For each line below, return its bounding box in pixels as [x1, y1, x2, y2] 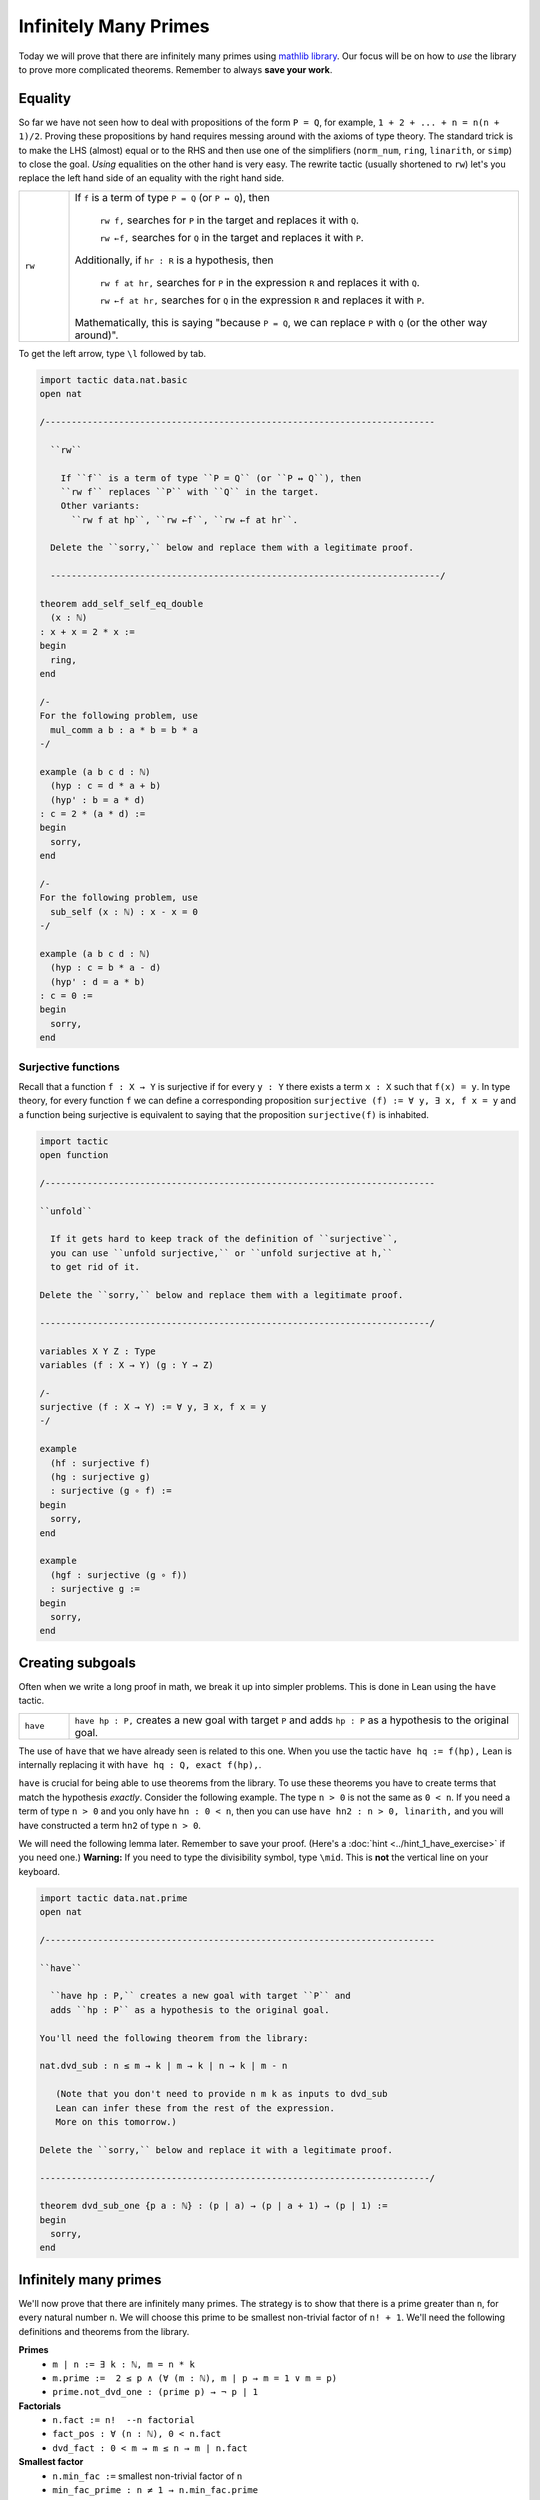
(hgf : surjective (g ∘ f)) [50, 1569, 188, 1580]
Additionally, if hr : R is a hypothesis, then [74, 253, 274, 267]
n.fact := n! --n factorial [52, 2415, 195, 2426]
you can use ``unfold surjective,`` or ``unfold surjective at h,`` [50, 1247, 394, 1259]
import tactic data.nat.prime [39, 1892, 188, 1904]
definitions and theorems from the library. [18, 2325, 190, 2337]
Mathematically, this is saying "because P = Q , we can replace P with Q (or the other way [74, 315, 488, 329]
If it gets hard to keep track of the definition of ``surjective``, [50, 1233, 399, 1245]
